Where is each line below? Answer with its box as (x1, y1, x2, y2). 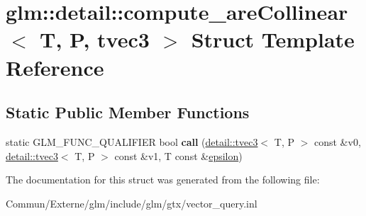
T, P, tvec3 (40, 25, 150, 54)
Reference (6, 52, 104, 81)
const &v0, (314, 134, 361, 149)
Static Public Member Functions (6, 101, 250, 123)
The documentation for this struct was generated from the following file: (6, 172, 320, 187)
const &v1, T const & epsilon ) (114, 148, 243, 163)
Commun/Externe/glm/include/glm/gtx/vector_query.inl (6, 195, 257, 210)
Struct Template (191, 25, 355, 54)
